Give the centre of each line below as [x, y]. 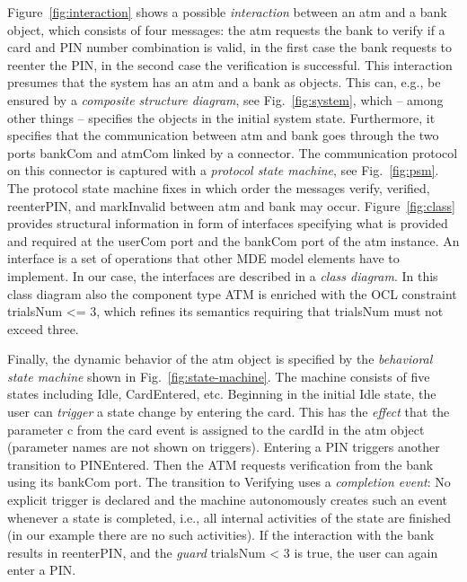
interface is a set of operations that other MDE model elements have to [203, 258]
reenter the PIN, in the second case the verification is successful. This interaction [230, 64]
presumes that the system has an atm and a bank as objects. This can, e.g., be [224, 82]
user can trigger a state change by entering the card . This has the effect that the [229, 412]
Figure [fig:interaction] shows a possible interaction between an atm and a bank [227, 12]
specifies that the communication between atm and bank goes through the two [223, 135]
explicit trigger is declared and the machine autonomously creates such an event [228, 500]
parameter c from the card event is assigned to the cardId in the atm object [216, 429]
